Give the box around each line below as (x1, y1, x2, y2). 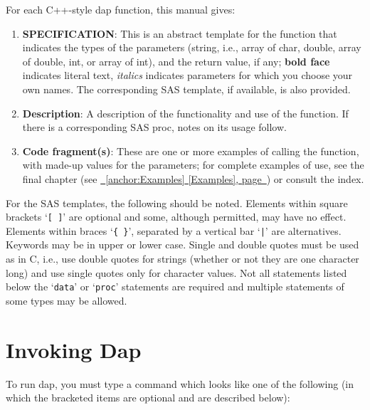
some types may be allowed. (6, 293, 127, 307)
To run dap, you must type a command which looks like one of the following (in (6, 376, 354, 391)
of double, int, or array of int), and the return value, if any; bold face (22, 53, 330, 68)
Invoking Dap (6, 335, 142, 364)
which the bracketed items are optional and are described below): (6, 390, 290, 405)
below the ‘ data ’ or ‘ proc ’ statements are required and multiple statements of (6, 279, 344, 294)
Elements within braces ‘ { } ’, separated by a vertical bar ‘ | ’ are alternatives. (6, 223, 342, 238)
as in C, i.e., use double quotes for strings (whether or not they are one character (6, 251, 359, 266)
